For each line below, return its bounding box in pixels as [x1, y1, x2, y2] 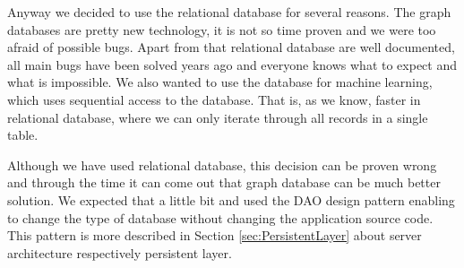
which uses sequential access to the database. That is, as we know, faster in [7, 90, 421, 108]
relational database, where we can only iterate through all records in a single [7, 108, 428, 126]
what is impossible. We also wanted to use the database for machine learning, [7, 73, 433, 91]
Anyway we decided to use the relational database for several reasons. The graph [7, 3, 451, 21]
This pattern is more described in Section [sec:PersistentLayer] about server [7, 226, 422, 245]
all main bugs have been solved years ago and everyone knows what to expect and [7, 55, 458, 73]
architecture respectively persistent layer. [7, 243, 232, 262]
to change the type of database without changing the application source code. [7, 208, 434, 227]
